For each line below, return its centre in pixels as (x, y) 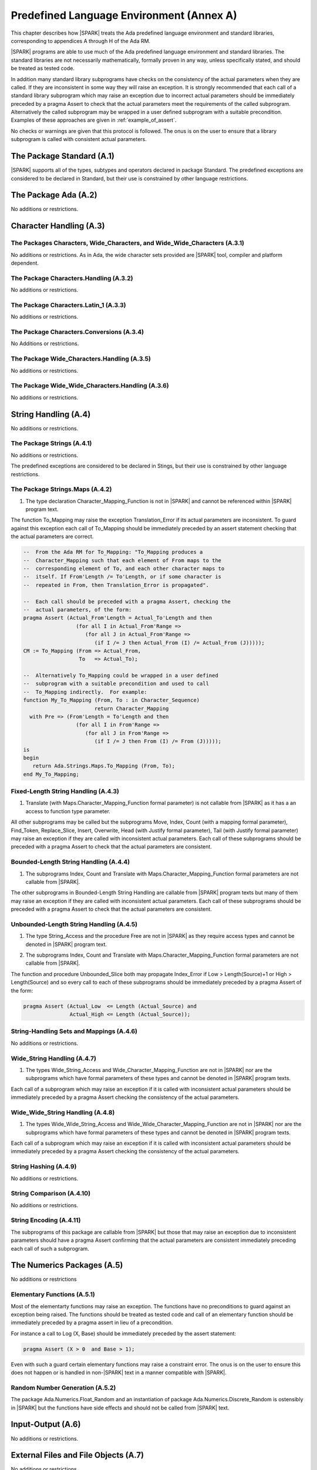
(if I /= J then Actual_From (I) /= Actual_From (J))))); (180, 643)
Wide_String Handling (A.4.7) (54, 1058)
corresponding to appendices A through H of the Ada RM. (81, 41)
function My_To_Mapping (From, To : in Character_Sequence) (112, 700)
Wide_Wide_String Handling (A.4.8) (63, 1112)
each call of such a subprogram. (50, 1248)
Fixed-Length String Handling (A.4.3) (65, 791)
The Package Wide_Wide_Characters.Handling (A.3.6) (90, 386)
